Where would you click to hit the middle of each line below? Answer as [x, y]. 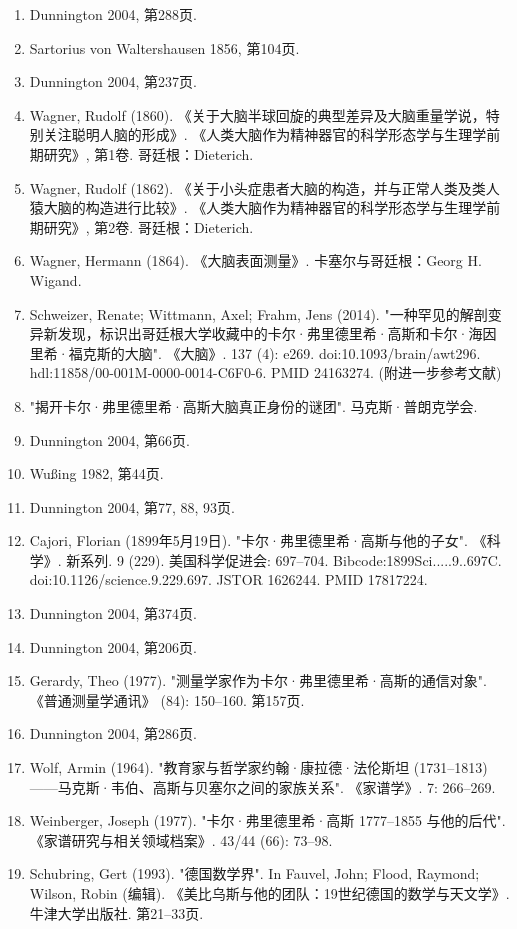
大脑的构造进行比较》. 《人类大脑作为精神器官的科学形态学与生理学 [265, 207]
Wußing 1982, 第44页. [96, 473]
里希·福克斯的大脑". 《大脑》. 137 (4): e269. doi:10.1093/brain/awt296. [255, 352]
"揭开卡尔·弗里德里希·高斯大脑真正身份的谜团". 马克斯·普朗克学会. [253, 405]
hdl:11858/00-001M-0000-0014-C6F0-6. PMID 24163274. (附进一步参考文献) [265, 372]
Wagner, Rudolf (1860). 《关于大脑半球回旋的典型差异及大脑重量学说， [257, 114]
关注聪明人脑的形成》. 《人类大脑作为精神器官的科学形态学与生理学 [265, 134]
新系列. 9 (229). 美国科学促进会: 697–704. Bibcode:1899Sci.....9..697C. [284, 559]
